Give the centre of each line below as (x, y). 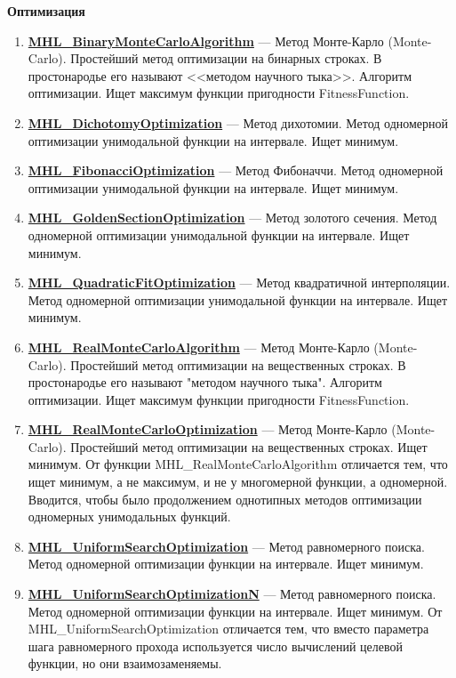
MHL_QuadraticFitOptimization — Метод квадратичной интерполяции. (239, 282)
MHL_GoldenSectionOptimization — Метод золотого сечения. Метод (232, 218)
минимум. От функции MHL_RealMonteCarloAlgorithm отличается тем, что (238, 464)
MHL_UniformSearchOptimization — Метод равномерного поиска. (226, 546)
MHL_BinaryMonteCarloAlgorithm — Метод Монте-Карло (206, 40)
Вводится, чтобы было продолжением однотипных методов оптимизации (225, 499)
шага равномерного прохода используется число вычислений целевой (215, 646)
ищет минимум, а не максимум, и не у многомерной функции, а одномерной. (238, 482)
